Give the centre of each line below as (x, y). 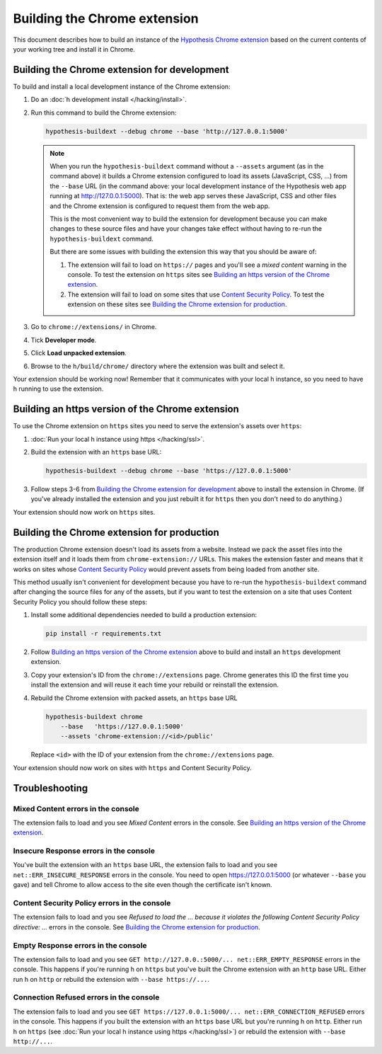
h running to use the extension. (58, 389)
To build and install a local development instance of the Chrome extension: (122, 86)
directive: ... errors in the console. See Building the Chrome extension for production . (137, 927)
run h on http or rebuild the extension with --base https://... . (111, 979)
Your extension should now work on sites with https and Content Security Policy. (133, 767)
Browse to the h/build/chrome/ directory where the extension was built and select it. (158, 366)
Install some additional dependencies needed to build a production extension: (144, 615)
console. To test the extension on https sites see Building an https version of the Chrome (199, 274)
